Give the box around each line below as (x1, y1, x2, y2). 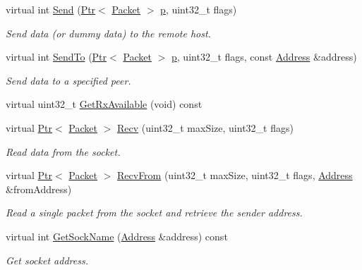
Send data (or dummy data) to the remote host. (6, 25, 211, 40)
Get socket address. (6, 252, 88, 267)
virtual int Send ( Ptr (6, 2, 96, 16)
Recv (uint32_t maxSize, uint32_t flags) (117, 120, 294, 135)
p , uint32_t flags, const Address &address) (171, 49, 357, 64)
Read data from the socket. (6, 144, 121, 159)
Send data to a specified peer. (6, 73, 131, 87)
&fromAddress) (6, 181, 72, 196)
